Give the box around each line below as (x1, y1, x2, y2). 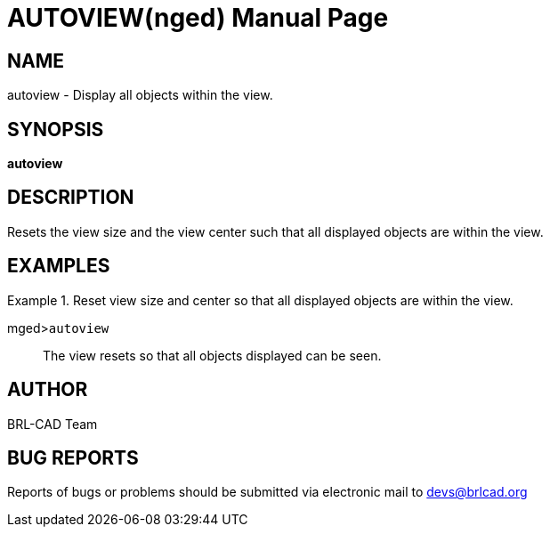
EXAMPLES (7, 255, 110, 278)
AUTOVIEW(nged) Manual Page (7, 3, 389, 33)
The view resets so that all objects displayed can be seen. (43, 347, 382, 363)
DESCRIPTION (7, 186, 134, 209)
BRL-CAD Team (7, 416, 98, 432)
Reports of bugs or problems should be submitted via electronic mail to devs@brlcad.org (7, 484, 528, 500)
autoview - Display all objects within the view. (7, 87, 273, 103)
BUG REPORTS (7, 446, 139, 469)
